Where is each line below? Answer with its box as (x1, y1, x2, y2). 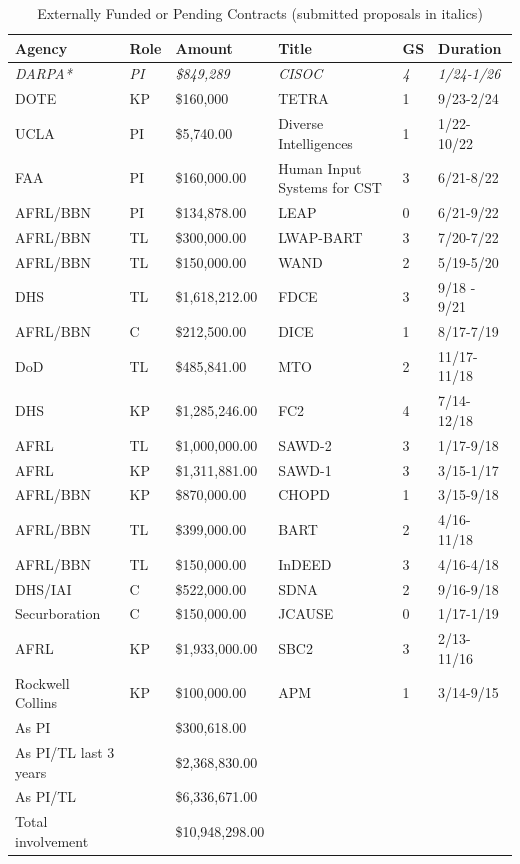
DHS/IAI (15, 578, 72, 599)
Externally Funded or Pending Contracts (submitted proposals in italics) (37, 3, 483, 23)
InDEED (278, 553, 332, 574)
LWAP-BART (278, 226, 363, 247)
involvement (15, 830, 89, 851)
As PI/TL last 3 (15, 741, 115, 762)
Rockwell (15, 672, 70, 693)
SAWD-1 (278, 459, 332, 480)
